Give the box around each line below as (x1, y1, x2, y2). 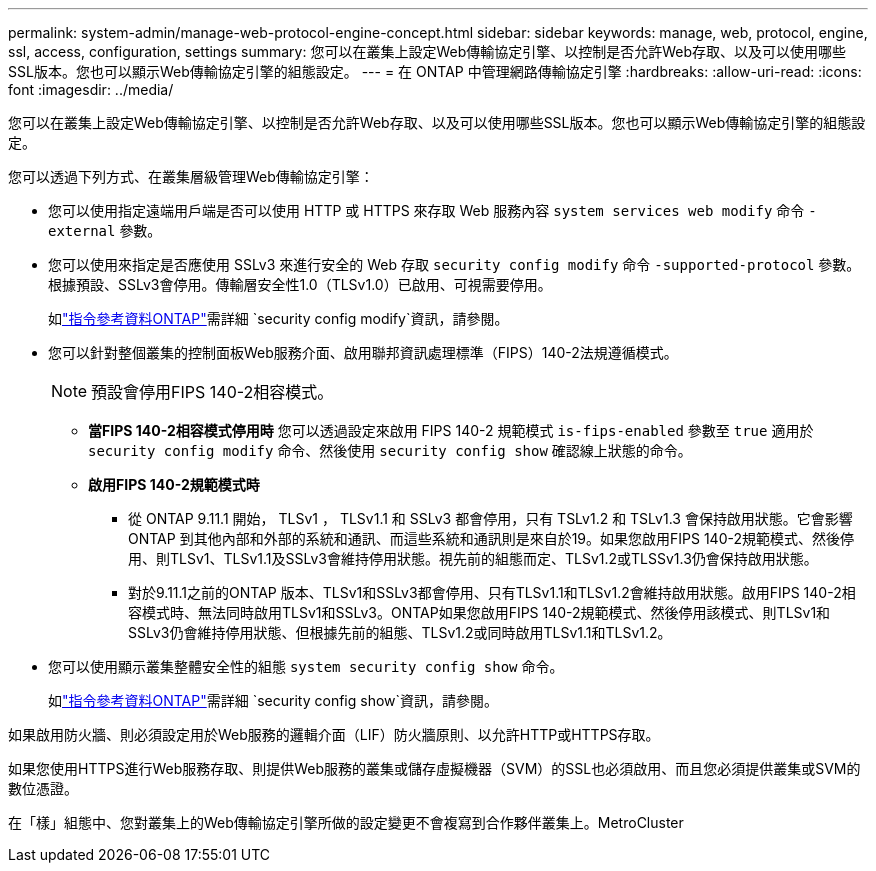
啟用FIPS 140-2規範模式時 (88, 476, 260, 493)
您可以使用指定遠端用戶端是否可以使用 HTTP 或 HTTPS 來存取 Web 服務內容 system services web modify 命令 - (48, 202, 817, 219)
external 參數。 (48, 222, 162, 239)
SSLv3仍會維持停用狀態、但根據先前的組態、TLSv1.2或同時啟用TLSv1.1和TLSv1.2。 (128, 624, 672, 641)
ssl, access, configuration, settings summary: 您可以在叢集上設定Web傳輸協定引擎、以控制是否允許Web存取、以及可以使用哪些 (8, 43, 847, 60)
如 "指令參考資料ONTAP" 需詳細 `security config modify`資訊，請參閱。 (48, 310, 509, 327)
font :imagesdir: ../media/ (8, 81, 174, 98)
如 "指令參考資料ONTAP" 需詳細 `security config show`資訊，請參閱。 (48, 692, 499, 709)
